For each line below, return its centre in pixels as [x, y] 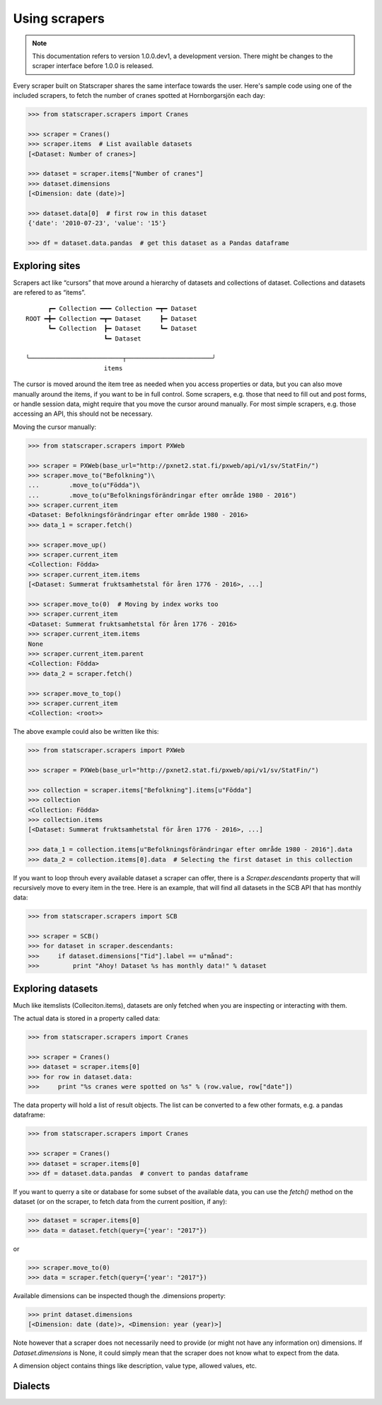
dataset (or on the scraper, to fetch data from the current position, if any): [120, 1202]
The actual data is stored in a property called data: [87, 1018]
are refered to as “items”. [50, 292]
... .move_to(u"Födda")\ [84, 485]
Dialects [31, 1386]
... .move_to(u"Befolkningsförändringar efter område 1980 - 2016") [162, 495]
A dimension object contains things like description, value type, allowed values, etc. [135, 1366]
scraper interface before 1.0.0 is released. [93, 66]
